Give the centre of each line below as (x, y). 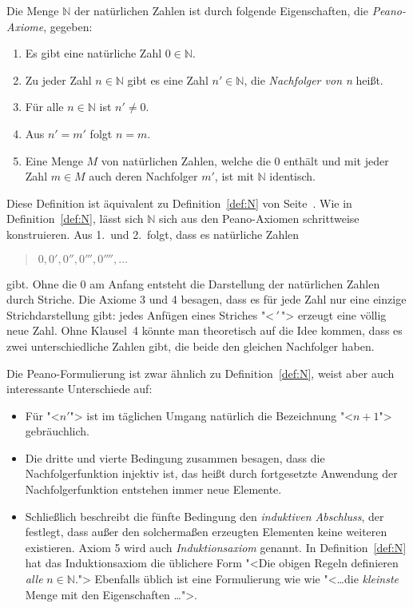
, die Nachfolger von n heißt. (314, 79)
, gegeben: (68, 26)
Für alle (44, 107)
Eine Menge (54, 160)
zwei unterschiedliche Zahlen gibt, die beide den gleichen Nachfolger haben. (191, 346)
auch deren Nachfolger (143, 176)
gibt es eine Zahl (168, 79)
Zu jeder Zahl (58, 79)
